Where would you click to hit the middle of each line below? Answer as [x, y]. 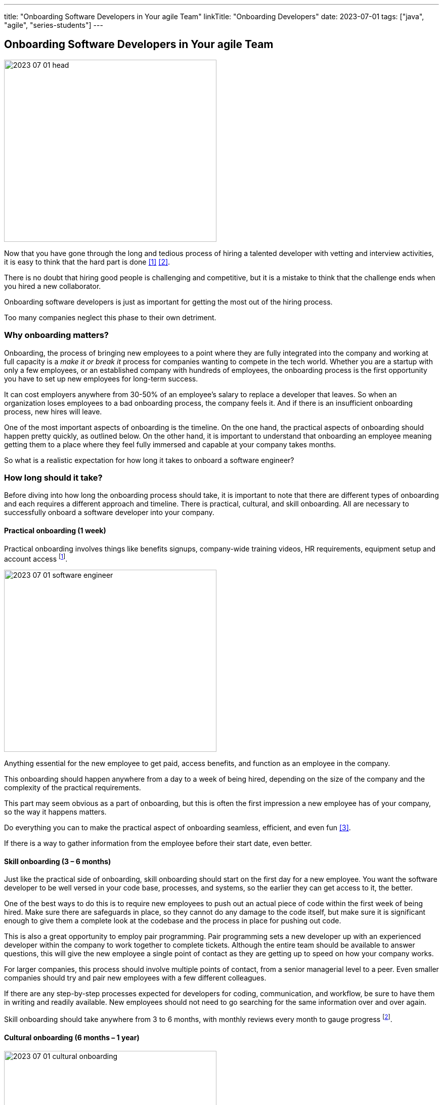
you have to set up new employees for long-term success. [101, 378]
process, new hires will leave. [53, 411]
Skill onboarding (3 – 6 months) [58, 861]
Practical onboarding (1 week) [55, 530]
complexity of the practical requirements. [73, 788]
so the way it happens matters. [55, 812]
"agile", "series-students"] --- [54, 25]
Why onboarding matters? [57, 335]
